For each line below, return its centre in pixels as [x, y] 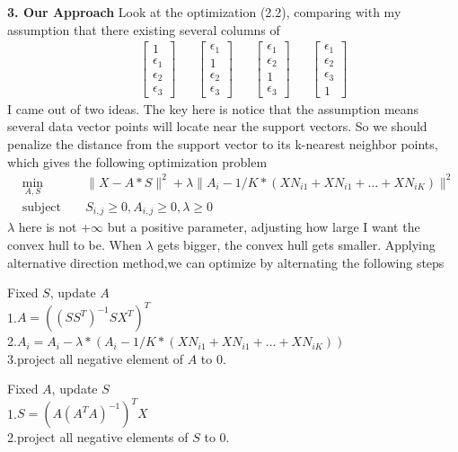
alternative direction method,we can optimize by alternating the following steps [226, 262]
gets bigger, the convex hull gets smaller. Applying [296, 244]
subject [42, 207]
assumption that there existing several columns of [144, 29]
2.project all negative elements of [98, 437]
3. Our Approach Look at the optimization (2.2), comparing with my [204, 12]
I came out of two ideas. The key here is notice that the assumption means [213, 108]
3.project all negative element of [96, 358]
